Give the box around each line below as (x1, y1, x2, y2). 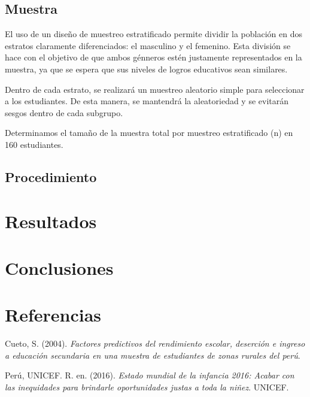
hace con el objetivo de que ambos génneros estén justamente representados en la (5, 51, 302, 63)
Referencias (5, 302, 102, 327)
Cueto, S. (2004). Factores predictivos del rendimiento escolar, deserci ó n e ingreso (5, 337, 305, 350)
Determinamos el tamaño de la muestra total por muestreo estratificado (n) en (5, 126, 293, 139)
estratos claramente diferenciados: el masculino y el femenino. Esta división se (5, 39, 291, 51)
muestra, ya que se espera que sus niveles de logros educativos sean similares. (5, 62, 288, 75)
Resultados (5, 208, 97, 233)
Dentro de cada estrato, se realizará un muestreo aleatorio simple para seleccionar (5, 83, 305, 95)
